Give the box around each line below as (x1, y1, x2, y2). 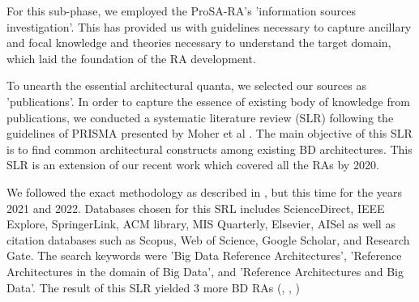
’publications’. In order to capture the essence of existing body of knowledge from (6, 92, 410, 109)
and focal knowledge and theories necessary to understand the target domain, (6, 34, 391, 51)
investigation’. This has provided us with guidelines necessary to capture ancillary (6, 18, 412, 35)
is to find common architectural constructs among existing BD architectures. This (6, 140, 413, 157)
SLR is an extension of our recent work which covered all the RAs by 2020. (6, 156, 379, 173)
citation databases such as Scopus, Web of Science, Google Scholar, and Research (6, 231, 410, 248)
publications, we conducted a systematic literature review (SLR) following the (6, 108, 394, 125)
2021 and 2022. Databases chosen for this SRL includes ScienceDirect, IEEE (6, 199, 385, 216)
